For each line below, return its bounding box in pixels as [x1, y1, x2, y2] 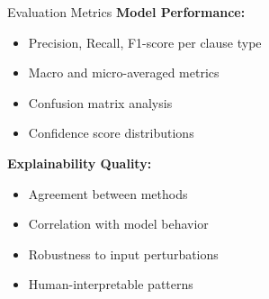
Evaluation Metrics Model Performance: [7, 3, 246, 21]
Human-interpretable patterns [28, 275, 193, 294]
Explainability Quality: [7, 153, 152, 172]
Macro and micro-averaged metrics [28, 63, 220, 82]
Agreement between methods [28, 184, 188, 203]
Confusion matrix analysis [28, 93, 173, 112]
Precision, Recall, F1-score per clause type [28, 32, 262, 51]
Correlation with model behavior [28, 214, 209, 233]
